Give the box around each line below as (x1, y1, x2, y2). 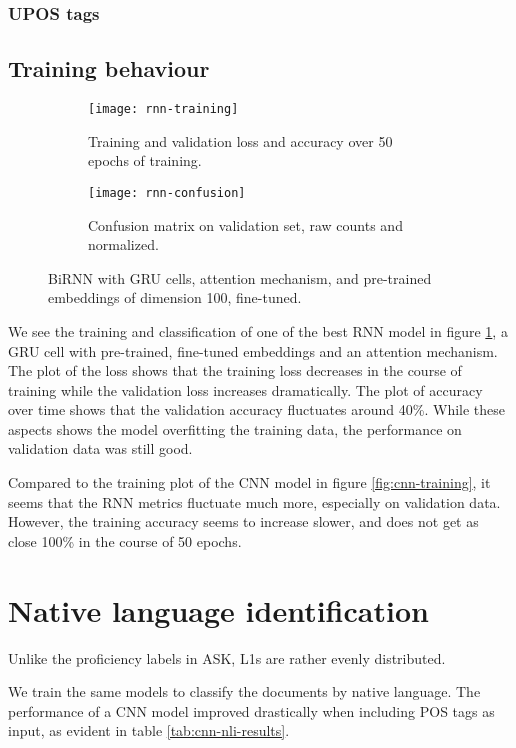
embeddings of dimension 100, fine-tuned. (48, 287, 302, 308)
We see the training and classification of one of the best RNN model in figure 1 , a (8, 320, 508, 341)
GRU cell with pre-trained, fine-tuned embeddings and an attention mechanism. (8, 340, 498, 361)
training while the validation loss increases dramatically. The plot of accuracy (8, 379, 483, 400)
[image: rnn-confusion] (88, 185, 246, 200)
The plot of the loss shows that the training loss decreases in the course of (8, 360, 462, 381)
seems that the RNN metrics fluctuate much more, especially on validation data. (8, 491, 501, 512)
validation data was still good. (8, 438, 193, 459)
